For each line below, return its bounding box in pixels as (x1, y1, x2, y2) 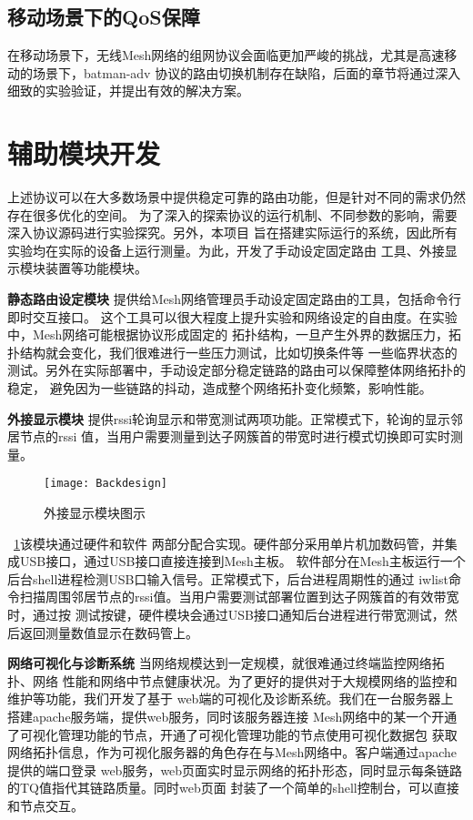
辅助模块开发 (7, 135, 161, 172)
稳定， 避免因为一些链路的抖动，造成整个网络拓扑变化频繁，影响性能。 (7, 379, 432, 398)
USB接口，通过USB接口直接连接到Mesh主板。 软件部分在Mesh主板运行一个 (19, 552, 466, 571)
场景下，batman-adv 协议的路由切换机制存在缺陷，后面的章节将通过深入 (32, 63, 461, 82)
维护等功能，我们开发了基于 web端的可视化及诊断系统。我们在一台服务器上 (7, 689, 454, 708)
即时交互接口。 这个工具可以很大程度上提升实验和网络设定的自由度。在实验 (7, 307, 458, 326)
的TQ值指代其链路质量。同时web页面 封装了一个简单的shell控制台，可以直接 (7, 778, 459, 797)
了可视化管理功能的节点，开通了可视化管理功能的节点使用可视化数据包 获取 (7, 724, 458, 744)
